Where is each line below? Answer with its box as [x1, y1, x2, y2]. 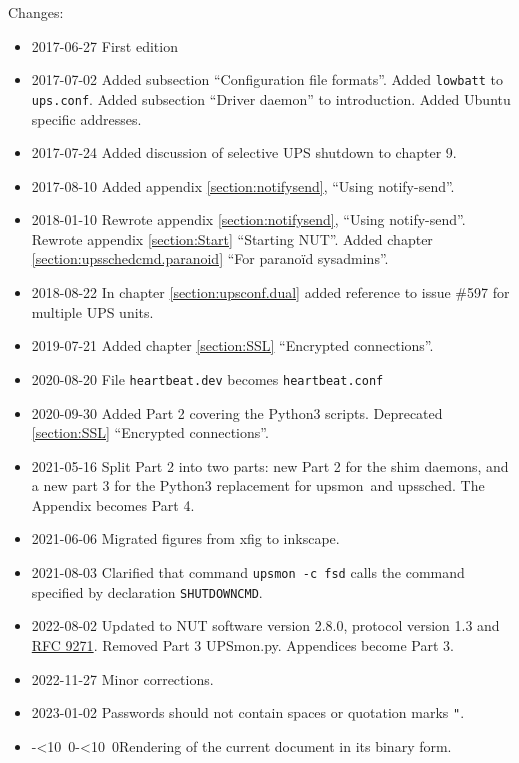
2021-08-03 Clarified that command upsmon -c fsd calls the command [31, 562, 465, 583]
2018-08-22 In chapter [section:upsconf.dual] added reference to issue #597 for [31, 282, 510, 303]
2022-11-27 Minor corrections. [31, 668, 214, 689]
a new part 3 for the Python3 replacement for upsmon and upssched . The [31, 475, 485, 496]
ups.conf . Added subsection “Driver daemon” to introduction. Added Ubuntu [31, 88, 511, 109]
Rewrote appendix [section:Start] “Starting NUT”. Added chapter [31, 228, 433, 249]
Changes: [8, 2, 64, 22]
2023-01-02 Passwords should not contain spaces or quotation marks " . [31, 702, 465, 723]
